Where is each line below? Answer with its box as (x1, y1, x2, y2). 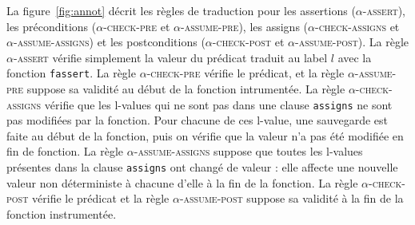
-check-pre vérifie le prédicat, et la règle (146, 65, 345, 81)
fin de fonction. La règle (6, 143, 124, 160)
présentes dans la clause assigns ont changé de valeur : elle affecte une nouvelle (6, 159, 398, 176)
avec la (337, 49, 372, 65)
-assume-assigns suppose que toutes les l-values (134, 143, 363, 160)
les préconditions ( (6, 18, 97, 34)
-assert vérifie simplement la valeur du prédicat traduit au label (13, 49, 328, 65)
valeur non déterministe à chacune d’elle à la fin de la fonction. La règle (6, 174, 358, 191)
